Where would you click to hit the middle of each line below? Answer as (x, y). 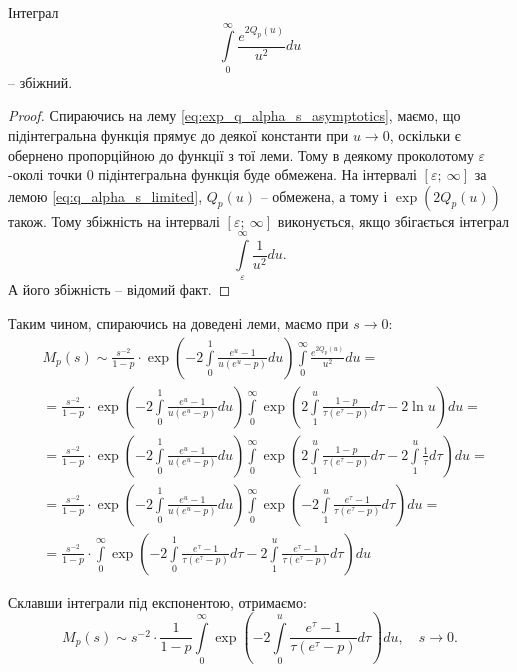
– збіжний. (40, 81)
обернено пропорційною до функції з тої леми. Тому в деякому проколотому (241, 154)
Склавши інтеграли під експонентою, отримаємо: (157, 601)
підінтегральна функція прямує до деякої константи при (178, 134)
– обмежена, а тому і (324, 195)
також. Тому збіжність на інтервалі (114, 220)
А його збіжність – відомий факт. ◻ (119, 289)
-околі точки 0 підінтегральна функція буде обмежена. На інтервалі (212, 174)
